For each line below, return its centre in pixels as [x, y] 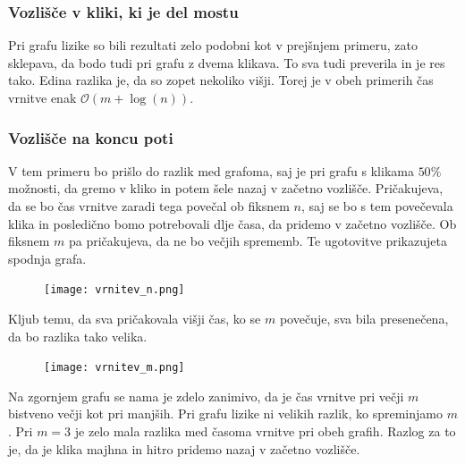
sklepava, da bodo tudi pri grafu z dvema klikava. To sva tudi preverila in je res [227, 62]
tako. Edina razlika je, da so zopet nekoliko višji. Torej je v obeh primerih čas [221, 80]
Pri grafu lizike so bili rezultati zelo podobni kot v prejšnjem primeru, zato [213, 45]
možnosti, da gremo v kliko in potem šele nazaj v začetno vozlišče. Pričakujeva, [226, 188]
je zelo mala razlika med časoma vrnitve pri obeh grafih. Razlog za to [265, 431]
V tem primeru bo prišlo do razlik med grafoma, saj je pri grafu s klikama [211, 170]
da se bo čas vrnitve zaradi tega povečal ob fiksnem [149, 206]
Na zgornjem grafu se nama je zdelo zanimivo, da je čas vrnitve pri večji [206, 396]
